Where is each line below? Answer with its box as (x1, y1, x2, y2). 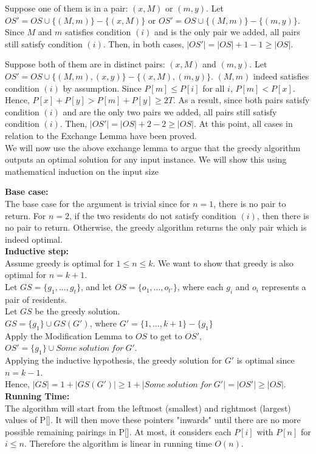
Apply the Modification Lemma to (5, 329, 133, 342)
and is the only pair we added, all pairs (154, 25, 300, 38)
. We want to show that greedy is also (153, 256, 294, 269)
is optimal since (236, 354, 295, 367)
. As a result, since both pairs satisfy (173, 93, 310, 106)
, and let (80, 280, 112, 293)
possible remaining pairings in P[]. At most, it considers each (5, 425, 232, 438)
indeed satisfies (253, 69, 309, 82)
